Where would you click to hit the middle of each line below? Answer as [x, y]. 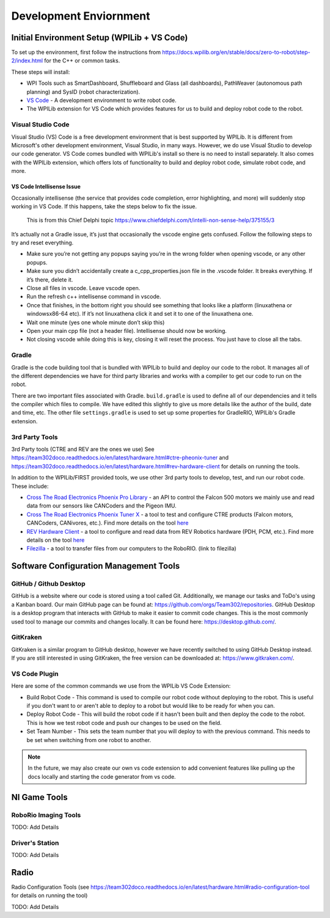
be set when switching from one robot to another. [89, 740]
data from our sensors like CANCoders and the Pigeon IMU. [101, 506]
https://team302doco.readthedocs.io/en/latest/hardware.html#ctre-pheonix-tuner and [120, 457]
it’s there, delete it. [50, 279]
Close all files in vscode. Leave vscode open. [83, 288]
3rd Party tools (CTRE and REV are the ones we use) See [83, 449]
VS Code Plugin [35, 674]
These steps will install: [41, 72]
